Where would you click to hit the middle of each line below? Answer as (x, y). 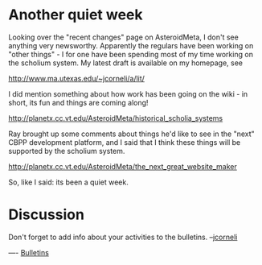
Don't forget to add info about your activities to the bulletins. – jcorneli (123, 237)
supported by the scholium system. (67, 151)
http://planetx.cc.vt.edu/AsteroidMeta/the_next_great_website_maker (123, 166)
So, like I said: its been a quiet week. (68, 182)
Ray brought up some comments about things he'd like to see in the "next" (131, 134)
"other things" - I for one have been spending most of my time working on (131, 54)
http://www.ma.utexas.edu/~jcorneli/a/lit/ (76, 78)
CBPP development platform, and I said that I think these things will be (125, 142)
